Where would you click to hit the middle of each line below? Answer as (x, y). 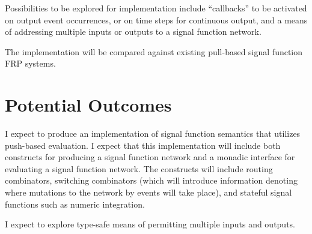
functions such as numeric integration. (75, 204)
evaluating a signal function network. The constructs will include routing (139, 168)
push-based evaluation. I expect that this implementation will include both (143, 145)
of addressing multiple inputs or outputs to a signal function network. (133, 31)
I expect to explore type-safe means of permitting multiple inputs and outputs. (150, 224)
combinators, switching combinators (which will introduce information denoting (151, 180)
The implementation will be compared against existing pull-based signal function (154, 51)
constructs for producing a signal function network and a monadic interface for (150, 157)
